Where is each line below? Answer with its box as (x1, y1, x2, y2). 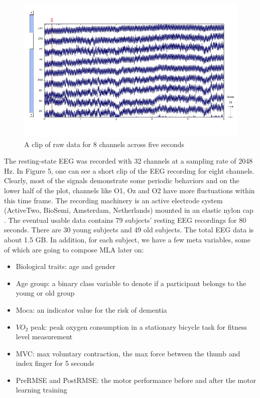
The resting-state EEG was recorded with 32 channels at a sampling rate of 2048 (4, 156, 253, 166)
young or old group (16, 288, 75, 298)
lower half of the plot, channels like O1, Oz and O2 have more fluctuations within (4, 185, 255, 195)
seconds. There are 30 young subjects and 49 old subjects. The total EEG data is (4, 224, 254, 235)
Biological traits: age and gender (16, 261, 116, 272)
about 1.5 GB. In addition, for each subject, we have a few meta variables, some (4, 234, 250, 244)
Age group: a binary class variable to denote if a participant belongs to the (16, 278, 246, 288)
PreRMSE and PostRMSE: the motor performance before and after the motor (16, 374, 256, 385)
